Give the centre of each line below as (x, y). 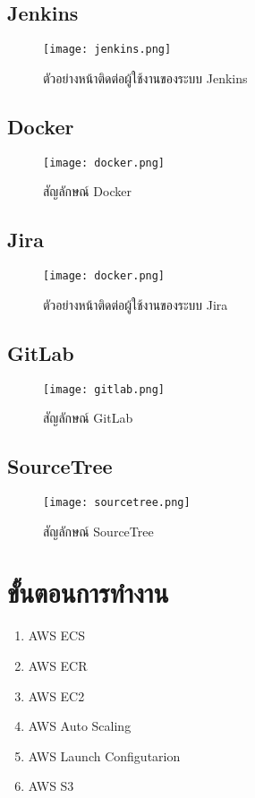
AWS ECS (57, 635)
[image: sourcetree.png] (117, 503)
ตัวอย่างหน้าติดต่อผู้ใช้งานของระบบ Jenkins (145, 77)
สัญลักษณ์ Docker (87, 191)
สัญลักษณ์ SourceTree (98, 531)
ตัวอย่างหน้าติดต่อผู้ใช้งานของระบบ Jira (136, 304)
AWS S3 (51, 786)
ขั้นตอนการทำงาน (88, 592)
